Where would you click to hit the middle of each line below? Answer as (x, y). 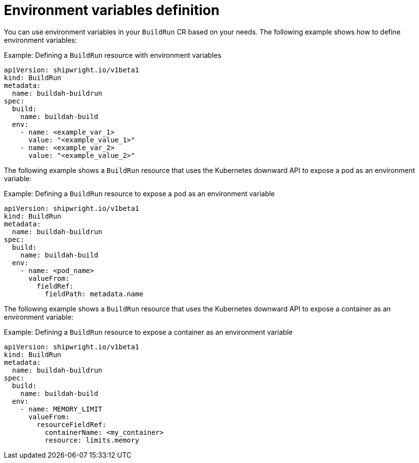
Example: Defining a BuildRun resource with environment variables (113, 55)
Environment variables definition (112, 10)
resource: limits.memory (92, 440)
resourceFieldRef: (71, 424)
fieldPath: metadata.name (94, 294)
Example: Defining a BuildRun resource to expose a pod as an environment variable (140, 193)
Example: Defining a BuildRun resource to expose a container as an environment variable (148, 332)
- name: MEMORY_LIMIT (61, 409)
